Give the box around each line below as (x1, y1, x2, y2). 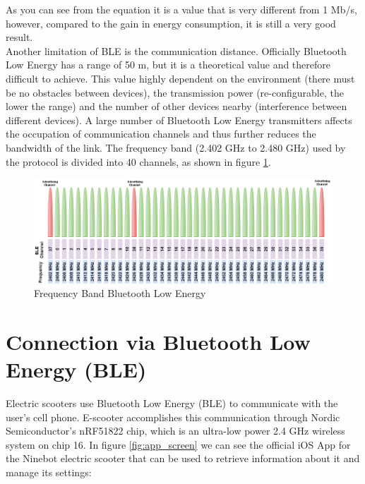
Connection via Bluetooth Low (6, 327, 311, 356)
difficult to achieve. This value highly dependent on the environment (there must (6, 71, 355, 85)
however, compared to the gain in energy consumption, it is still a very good (6, 16, 336, 30)
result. (6, 30, 33, 44)
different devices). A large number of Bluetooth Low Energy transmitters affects (6, 112, 352, 127)
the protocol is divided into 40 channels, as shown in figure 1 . (6, 154, 271, 169)
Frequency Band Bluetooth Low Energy (34, 286, 206, 301)
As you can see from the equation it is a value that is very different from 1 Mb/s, (6, 2, 357, 16)
